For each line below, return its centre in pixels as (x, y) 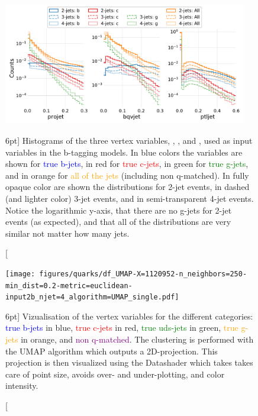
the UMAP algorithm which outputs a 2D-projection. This (112, 351)
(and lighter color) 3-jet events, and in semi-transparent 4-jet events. (130, 198)
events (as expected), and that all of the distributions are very (118, 222)
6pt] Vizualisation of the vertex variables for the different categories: (129, 316)
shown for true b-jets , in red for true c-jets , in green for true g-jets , (127, 164)
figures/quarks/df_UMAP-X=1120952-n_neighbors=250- (143, 274)
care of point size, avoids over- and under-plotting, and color (115, 374)
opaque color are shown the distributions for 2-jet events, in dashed (128, 187)
